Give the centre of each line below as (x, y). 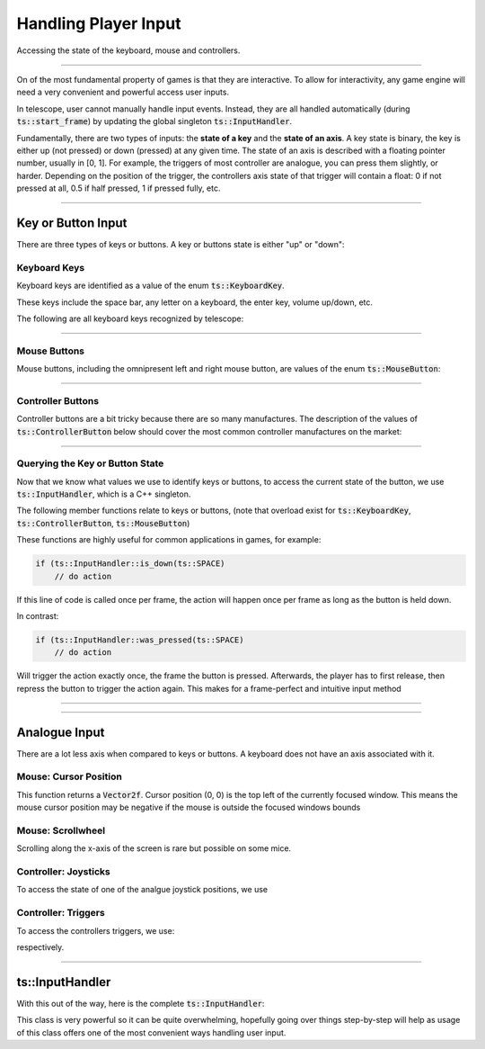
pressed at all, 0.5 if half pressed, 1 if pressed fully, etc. (119, 188)
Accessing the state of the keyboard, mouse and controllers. (128, 50)
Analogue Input (61, 732)
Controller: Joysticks (64, 872)
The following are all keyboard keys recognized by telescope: (130, 318)
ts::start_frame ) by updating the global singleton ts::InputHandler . (154, 121)
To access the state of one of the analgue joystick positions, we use (142, 890)
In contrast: (38, 616)
